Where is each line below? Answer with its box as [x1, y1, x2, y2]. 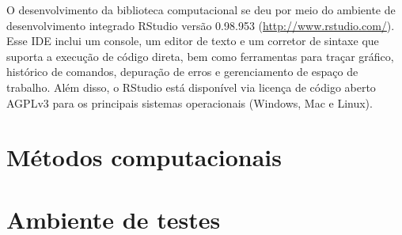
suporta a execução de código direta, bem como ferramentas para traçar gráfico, [6, 47, 394, 64]
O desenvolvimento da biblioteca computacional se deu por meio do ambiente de [6, 2, 396, 17]
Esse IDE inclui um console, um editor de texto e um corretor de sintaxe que [6, 32, 379, 49]
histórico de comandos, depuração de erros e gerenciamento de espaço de [6, 63, 358, 80]
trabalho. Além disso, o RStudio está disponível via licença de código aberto [6, 78, 376, 95]
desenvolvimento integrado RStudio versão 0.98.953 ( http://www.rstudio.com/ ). [6, 17, 395, 33]
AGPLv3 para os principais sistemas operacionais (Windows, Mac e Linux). [6, 94, 373, 111]
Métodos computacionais [6, 141, 282, 173]
